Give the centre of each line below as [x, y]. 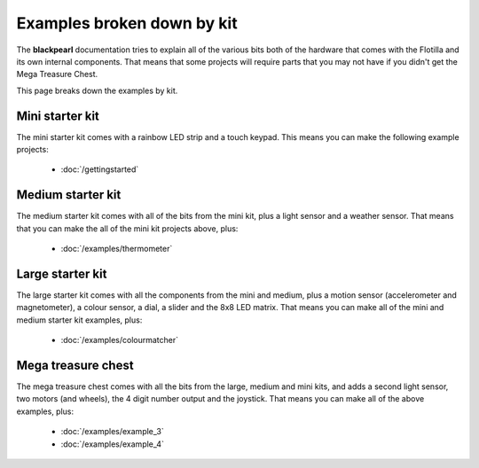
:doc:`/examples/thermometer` [117, 249]
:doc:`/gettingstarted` [100, 169]
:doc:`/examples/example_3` [112, 432]
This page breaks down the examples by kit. [97, 90]
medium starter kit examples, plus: [79, 320]
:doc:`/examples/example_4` [112, 444]
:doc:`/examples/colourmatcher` [120, 340]
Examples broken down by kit [127, 23]
